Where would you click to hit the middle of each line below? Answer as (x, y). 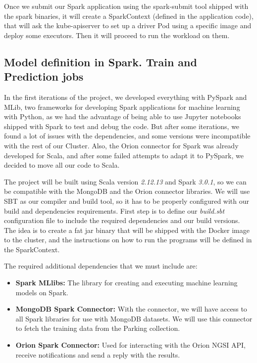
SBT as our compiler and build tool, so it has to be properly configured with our (127, 201)
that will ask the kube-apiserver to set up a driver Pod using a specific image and (128, 25)
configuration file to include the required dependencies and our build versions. (122, 220)
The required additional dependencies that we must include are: (101, 266)
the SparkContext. (32, 249)
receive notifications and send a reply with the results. (98, 354)
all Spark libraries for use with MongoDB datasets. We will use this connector (134, 318)
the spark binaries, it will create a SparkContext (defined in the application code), (129, 16)
